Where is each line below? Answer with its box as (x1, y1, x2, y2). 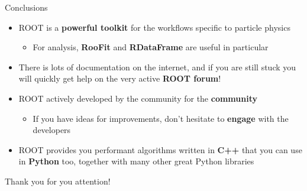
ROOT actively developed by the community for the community (18, 92, 257, 104)
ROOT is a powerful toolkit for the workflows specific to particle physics (18, 21, 290, 33)
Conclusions (5, 1, 48, 13)
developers (33, 124, 71, 136)
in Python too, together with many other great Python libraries (18, 155, 254, 167)
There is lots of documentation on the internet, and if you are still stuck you (18, 60, 296, 73)
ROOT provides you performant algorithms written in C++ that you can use (18, 143, 302, 156)
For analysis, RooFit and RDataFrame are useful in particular (33, 41, 269, 53)
